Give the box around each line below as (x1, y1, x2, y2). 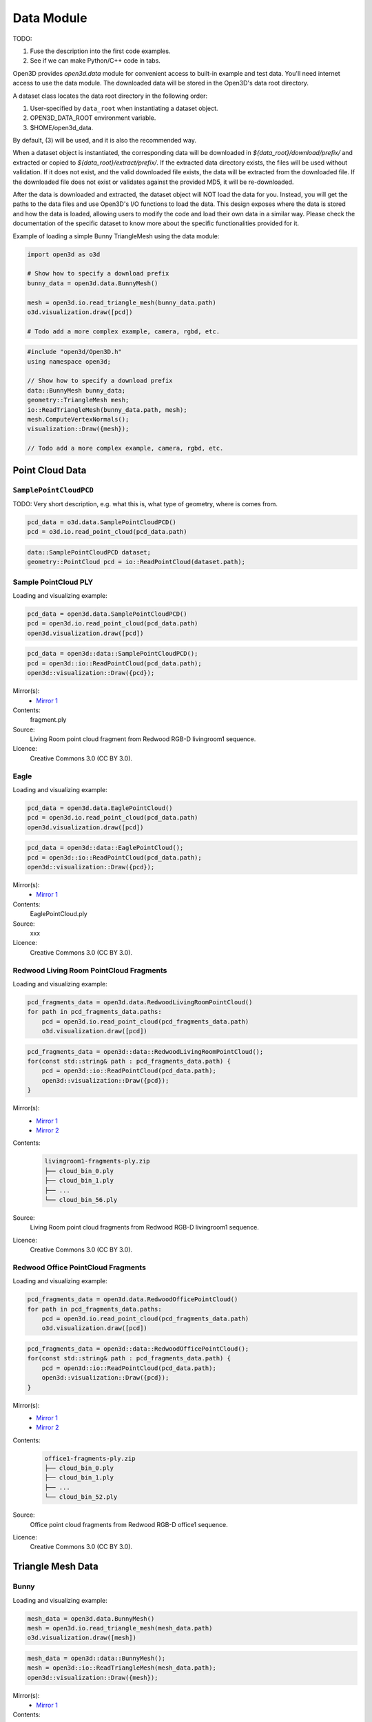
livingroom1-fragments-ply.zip (44, 1157, 151, 1165)
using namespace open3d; (27, 357, 112, 365)
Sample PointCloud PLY (12, 577, 93, 587)
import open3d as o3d (27, 250, 101, 258)
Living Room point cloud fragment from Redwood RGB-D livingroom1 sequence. (30, 735, 256, 743)
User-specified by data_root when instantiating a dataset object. (30, 104, 218, 112)
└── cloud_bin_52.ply (44, 1493, 118, 1501)
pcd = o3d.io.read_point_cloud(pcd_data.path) (27, 528, 187, 536)
